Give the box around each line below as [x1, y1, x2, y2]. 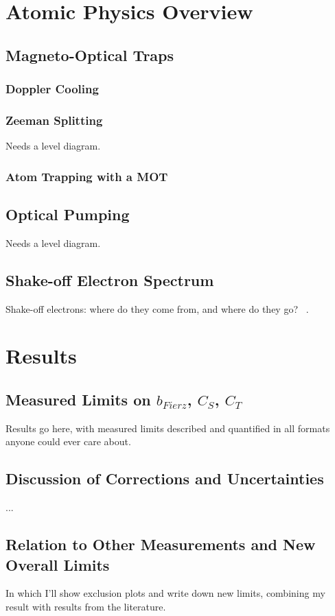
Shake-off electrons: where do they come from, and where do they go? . [5, 301, 309, 316]
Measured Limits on [5, 389, 151, 410]
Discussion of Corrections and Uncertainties [5, 468, 324, 489]
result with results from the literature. [5, 600, 166, 613]
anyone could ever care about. [5, 434, 131, 449]
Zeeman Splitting [5, 111, 103, 128]
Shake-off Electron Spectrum [5, 269, 214, 290]
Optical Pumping [5, 204, 130, 225]
